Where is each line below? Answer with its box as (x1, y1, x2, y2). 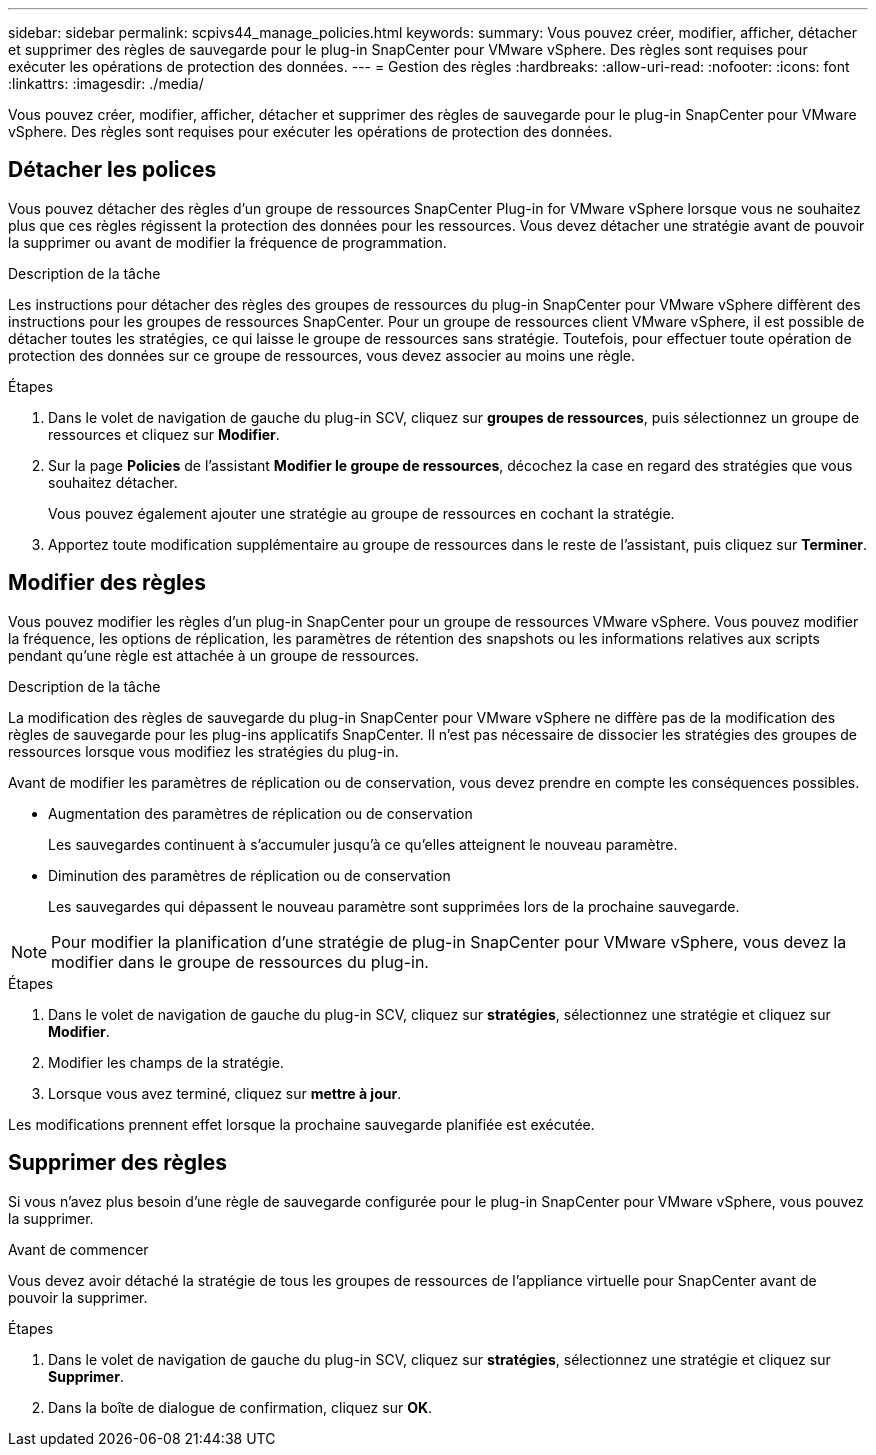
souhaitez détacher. (48, 473, 178, 491)
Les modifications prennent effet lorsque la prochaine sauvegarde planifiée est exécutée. (8, 1115, 595, 1133)
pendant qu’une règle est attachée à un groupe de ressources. (8, 646, 420, 664)
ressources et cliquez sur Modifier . (48, 425, 280, 443)
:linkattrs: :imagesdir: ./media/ (8, 75, 204, 92)
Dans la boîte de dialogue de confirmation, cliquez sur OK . (48, 1398, 433, 1416)
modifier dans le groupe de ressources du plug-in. (51, 951, 429, 972)
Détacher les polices (8, 157, 217, 183)
